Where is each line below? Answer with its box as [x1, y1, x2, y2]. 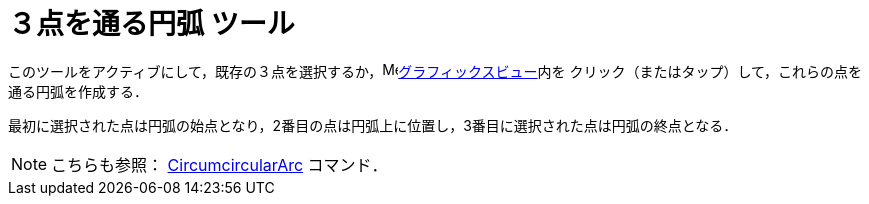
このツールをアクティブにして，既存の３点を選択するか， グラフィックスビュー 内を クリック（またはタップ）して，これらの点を [8, 62, 863, 80]
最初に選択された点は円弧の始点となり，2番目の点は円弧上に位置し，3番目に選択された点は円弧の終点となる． [8, 116, 738, 134]
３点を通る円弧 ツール [8, 7, 295, 41]
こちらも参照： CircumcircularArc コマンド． [51, 154, 388, 175]
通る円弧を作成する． [8, 82, 148, 100]
